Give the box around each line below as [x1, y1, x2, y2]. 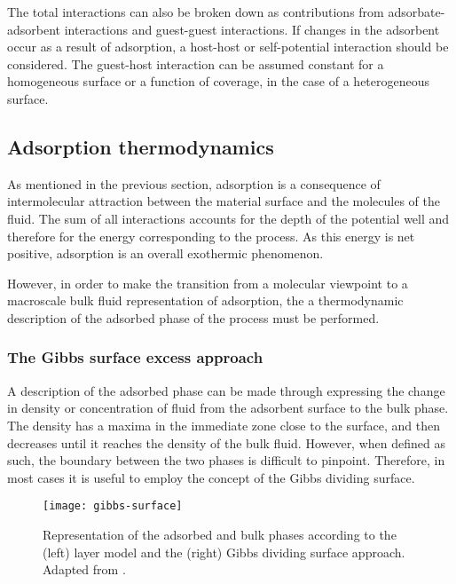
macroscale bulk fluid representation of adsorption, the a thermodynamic [7, 291, 404, 310]
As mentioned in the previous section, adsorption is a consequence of [7, 174, 381, 193]
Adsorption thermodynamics [7, 132, 274, 160]
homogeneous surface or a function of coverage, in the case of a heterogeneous [7, 72, 430, 91]
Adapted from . [43, 560, 126, 579]
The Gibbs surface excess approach [7, 346, 263, 368]
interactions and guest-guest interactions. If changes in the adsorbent [64, 20, 440, 38]
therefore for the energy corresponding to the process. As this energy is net [7, 226, 415, 245]
